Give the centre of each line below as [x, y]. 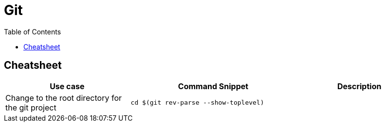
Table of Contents [33, 31]
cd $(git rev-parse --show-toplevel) [197, 103]
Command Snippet [213, 86]
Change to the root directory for [64, 98]
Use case [67, 86]
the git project [31, 107]
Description [359, 86]
